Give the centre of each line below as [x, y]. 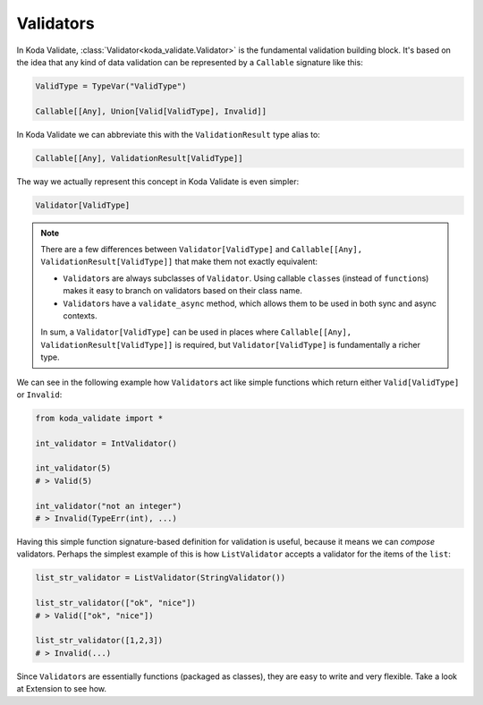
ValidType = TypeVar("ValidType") [111, 86]
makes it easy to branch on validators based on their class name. [183, 291]
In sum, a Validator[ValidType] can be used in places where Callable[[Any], [196, 332]
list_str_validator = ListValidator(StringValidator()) [161, 578]
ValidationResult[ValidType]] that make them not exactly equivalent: [179, 262]
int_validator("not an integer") [109, 506]
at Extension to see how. [62, 689]
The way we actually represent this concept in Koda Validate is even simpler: [158, 181]
